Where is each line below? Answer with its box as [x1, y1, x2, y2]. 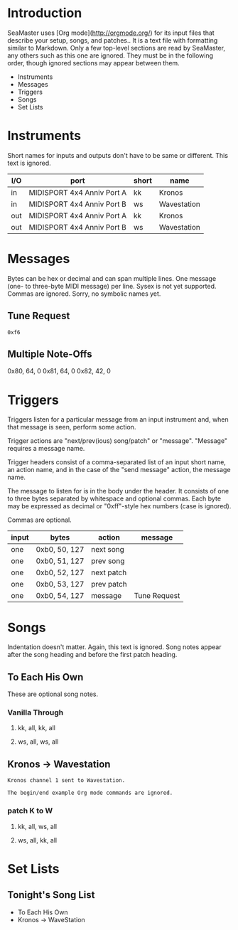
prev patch [91, 579, 128, 589]
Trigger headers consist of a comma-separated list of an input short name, [7, 458, 226, 466]
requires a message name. [7, 444, 85, 453]
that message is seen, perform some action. [7, 423, 136, 432]
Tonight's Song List [7, 889, 95, 901]
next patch [91, 567, 127, 577]
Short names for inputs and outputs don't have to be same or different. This [7, 151, 229, 159]
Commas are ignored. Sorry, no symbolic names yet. [7, 289, 161, 298]
